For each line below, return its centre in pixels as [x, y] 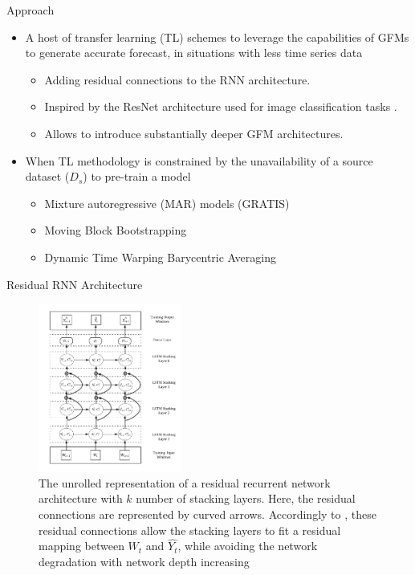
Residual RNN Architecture [75, 284]
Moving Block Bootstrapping [116, 230]
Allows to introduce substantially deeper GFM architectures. [194, 133]
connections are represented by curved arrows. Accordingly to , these [207, 514]
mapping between [81, 546]
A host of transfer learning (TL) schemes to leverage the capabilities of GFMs [217, 37]
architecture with [81, 498]
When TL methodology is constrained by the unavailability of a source [199, 160]
